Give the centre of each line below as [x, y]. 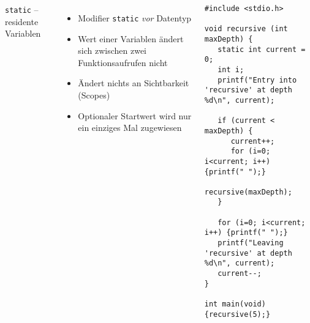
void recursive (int [246, 29]
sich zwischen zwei [112, 50]
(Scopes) [94, 95]
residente [22, 21]
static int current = [262, 49]
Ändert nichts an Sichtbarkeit [134, 83]
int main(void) [235, 304]
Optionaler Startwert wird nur [135, 115]
